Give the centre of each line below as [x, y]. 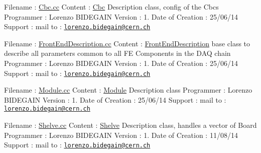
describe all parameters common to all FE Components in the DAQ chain [117, 53]
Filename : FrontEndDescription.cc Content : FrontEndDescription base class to [127, 43]
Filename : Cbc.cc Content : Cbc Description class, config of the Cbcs [111, 7]
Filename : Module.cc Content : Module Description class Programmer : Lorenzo [128, 90]
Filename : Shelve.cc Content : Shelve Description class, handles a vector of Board [130, 125]
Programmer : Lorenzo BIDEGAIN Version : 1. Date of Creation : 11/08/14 [121, 135]
